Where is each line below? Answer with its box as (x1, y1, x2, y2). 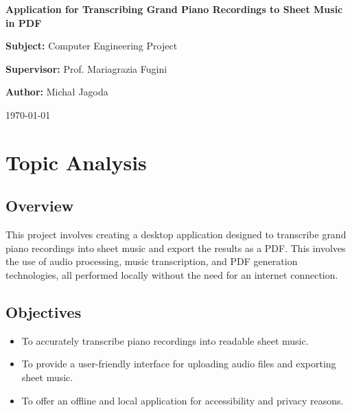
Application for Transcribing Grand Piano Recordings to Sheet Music (5, 2, 343, 16)
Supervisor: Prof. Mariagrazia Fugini (5, 61, 167, 76)
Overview (5, 195, 74, 216)
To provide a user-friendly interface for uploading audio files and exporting (21, 356, 336, 371)
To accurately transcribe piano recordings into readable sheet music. (21, 333, 309, 347)
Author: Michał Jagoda (5, 84, 108, 99)
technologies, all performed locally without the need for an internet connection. (5, 267, 338, 282)
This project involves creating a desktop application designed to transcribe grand (5, 227, 347, 242)
